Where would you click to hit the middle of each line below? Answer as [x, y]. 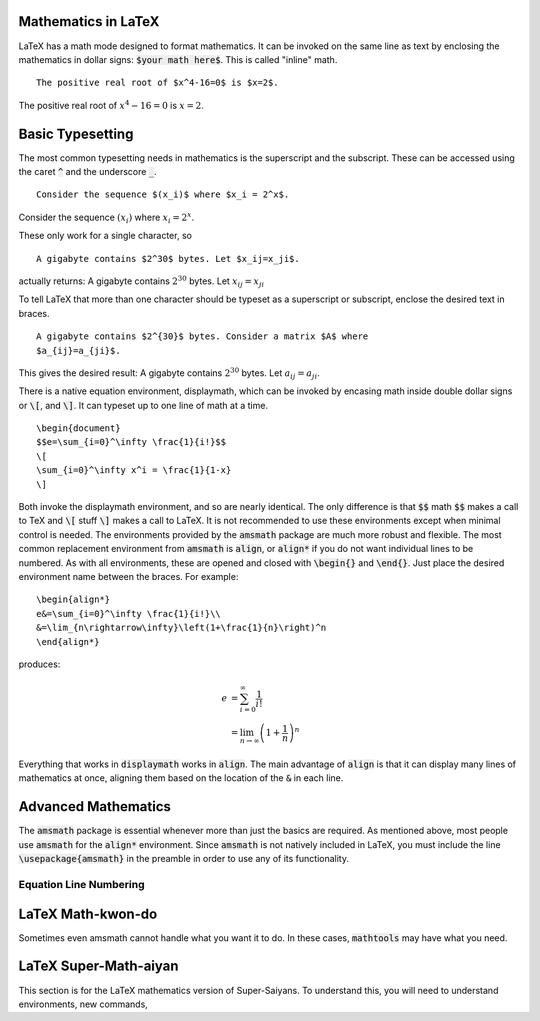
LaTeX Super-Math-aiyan [98, 966]
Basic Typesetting [76, 133]
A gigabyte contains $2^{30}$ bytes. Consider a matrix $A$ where [202, 336]
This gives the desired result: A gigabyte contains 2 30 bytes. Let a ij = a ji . [169, 373]
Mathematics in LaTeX [89, 21]
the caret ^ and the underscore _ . [87, 171]
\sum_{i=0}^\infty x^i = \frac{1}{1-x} [134, 470]
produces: [39, 664]
